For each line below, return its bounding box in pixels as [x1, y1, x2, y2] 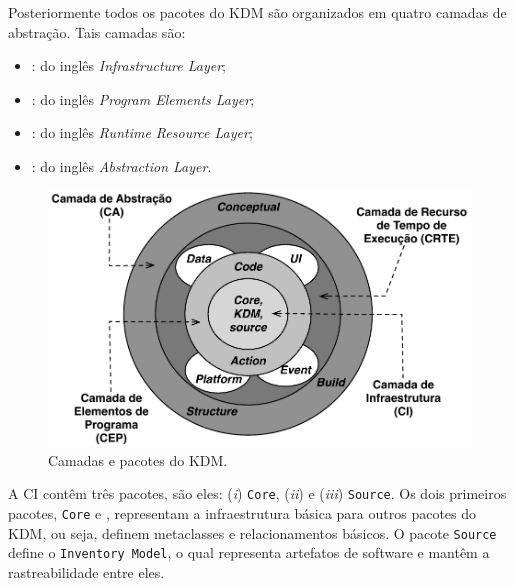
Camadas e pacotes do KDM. [48, 449, 228, 470]
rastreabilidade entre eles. [8, 561, 165, 582]
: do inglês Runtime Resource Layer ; [31, 122, 253, 143]
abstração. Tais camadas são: [8, 21, 186, 42]
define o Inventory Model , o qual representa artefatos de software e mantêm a [8, 542, 490, 563]
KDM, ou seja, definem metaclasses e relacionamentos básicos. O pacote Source [8, 522, 497, 543]
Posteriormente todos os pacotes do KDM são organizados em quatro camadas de [8, 2, 507, 22]
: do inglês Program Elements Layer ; [31, 88, 255, 109]
